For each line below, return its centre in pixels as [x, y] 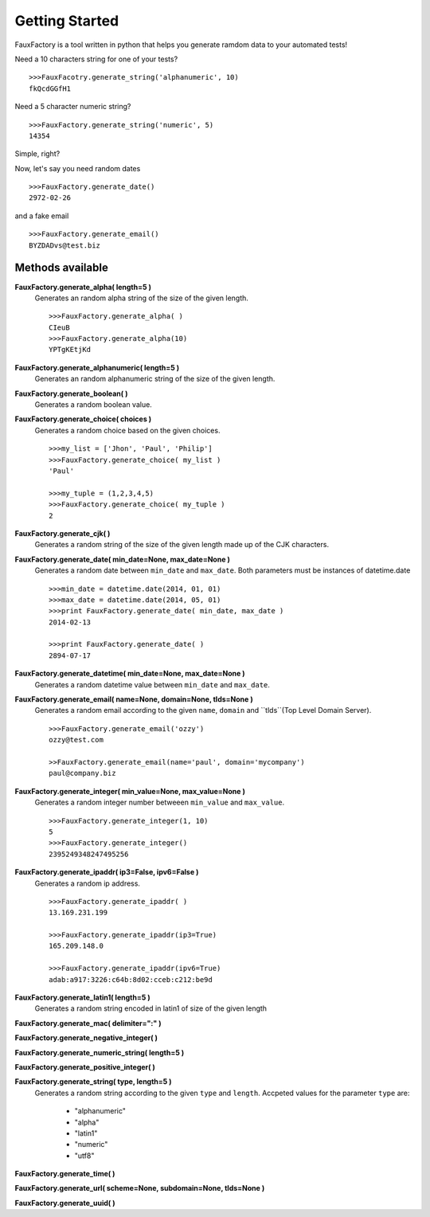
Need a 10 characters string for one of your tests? [96, 59]
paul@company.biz [82, 773]
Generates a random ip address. [88, 883]
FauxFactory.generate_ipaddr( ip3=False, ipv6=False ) [107, 872]
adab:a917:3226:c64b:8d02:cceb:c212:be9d [131, 979]
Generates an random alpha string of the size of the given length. [141, 298]
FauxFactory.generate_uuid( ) [65, 1203]
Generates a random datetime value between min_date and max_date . [152, 684]
